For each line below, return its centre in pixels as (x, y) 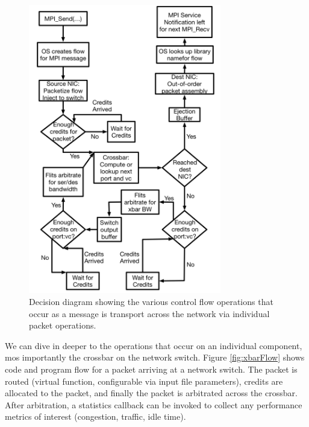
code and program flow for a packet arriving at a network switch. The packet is (151, 369)
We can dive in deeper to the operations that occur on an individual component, (154, 345)
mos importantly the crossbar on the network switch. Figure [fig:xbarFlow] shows (155, 357)
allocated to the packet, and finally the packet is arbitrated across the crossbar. (151, 393)
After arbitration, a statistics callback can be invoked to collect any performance (154, 404)
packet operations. (63, 325)
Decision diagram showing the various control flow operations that (151, 302)
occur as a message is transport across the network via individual (149, 313)
